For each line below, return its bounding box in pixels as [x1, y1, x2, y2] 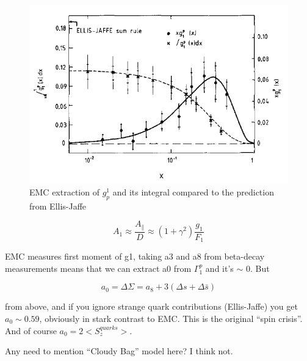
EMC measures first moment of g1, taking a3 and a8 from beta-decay [5, 250, 265, 263]
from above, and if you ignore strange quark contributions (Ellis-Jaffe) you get [5, 300, 298, 313]
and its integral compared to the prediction [112, 185, 274, 198]
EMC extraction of [29, 185, 99, 198]
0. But [245, 261, 270, 274]
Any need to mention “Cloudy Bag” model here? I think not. [5, 345, 233, 357]
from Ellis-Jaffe [29, 199, 87, 212]
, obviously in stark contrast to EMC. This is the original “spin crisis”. [39, 312, 303, 325]
